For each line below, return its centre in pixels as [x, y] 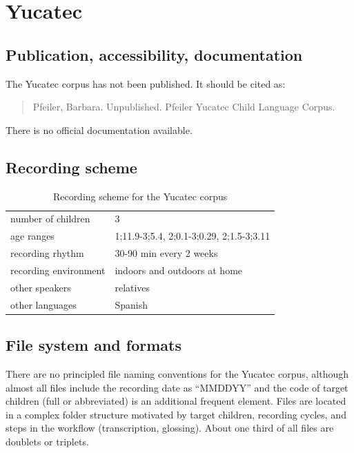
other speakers [41, 287]
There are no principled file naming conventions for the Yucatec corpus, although [177, 373]
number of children [50, 219]
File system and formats [94, 345]
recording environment [58, 270]
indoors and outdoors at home [179, 270]
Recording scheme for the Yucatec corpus [140, 196]
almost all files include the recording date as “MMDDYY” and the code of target [177, 387]
